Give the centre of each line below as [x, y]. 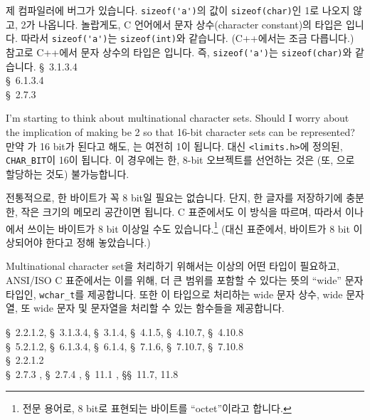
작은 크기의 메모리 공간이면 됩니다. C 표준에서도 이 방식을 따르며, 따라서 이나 [192, 212]
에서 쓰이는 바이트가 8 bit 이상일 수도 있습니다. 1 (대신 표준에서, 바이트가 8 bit [178, 227]
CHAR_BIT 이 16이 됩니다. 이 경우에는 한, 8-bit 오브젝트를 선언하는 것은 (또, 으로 [180, 160]
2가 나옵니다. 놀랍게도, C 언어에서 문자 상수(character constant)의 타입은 [182, 24]
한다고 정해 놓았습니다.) [98, 242]
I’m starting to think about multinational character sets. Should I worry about [178, 118]
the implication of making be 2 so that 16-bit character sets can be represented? [180, 131]
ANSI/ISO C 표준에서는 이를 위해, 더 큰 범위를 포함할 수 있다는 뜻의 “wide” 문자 [185, 280]
